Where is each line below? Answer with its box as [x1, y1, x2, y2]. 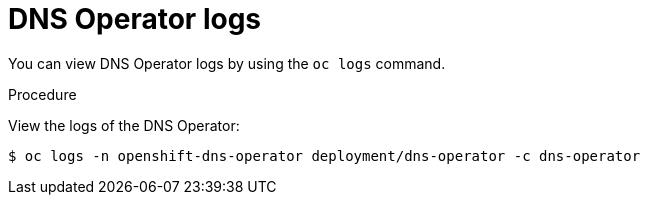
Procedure [8, 85, 77, 103]
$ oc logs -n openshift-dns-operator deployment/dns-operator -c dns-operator [8, 147, 641, 164]
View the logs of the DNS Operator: [8, 116, 240, 134]
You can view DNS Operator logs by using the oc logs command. [8, 54, 446, 72]
